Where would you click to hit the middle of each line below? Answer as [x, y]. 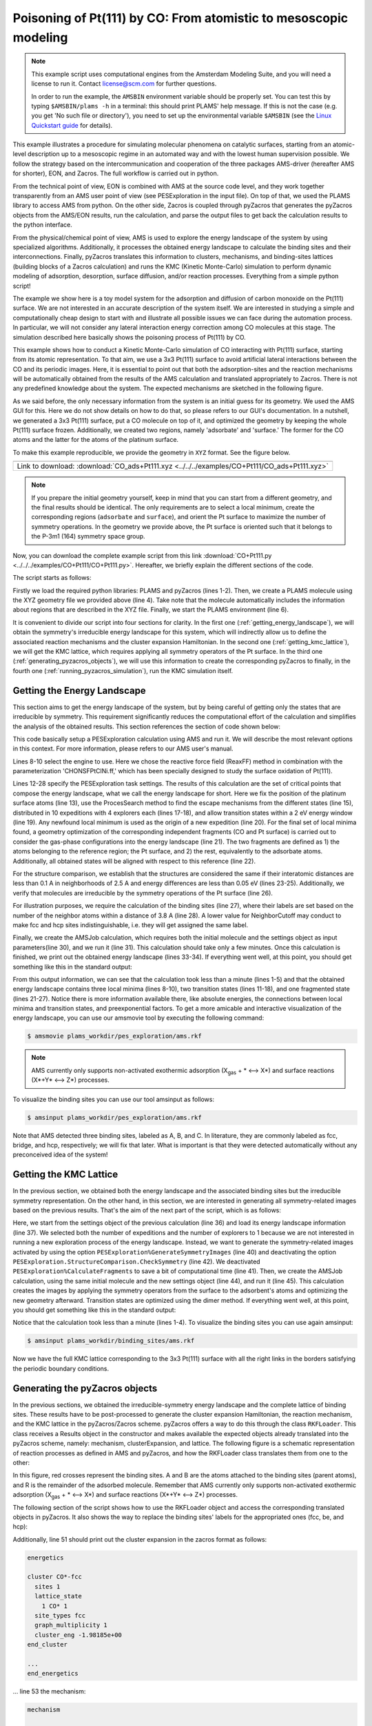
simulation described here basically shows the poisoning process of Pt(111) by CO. [129, 337]
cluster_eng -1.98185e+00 [78, 1635]
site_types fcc [60, 1616]
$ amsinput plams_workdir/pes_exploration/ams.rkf [115, 1117]
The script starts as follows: [52, 578]
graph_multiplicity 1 [71, 1625]
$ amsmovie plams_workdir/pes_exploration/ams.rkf [115, 1036]
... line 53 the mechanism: [49, 1691]
